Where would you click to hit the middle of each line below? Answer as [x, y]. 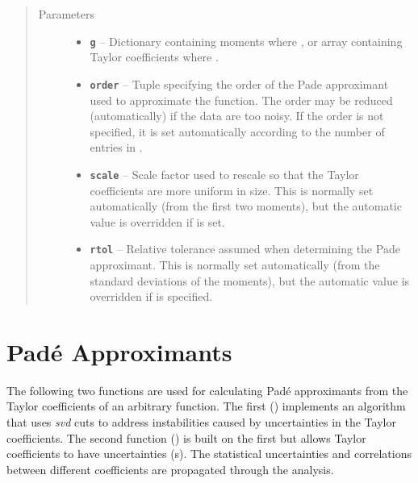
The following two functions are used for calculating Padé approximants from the [207, 390]
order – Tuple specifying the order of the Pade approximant [239, 83]
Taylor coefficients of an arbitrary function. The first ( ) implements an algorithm [206, 406]
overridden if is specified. [151, 296]
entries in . [116, 147]
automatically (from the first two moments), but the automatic [246, 206]
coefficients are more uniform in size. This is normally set [232, 190]
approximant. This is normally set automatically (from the [235, 264]
